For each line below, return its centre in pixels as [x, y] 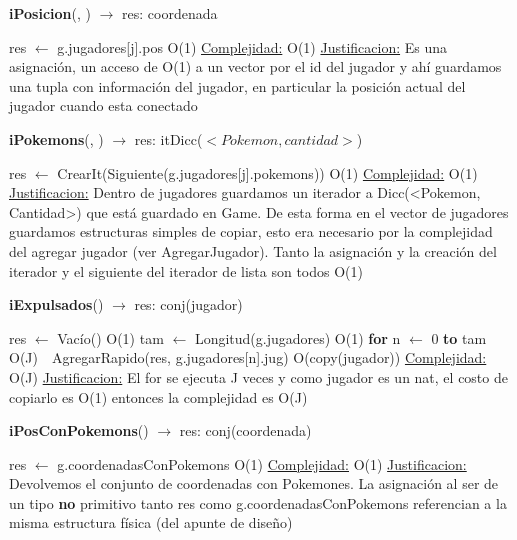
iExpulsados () [56, 304]
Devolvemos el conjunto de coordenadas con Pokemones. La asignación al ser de [254, 483]
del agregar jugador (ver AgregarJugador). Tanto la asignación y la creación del [253, 250]
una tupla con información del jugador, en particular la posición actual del [237, 85]
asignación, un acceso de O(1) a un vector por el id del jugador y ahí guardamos [255, 66]
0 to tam [459, 337]
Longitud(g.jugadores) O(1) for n [297, 337]
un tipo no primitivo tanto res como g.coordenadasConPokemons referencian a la [258, 502]
